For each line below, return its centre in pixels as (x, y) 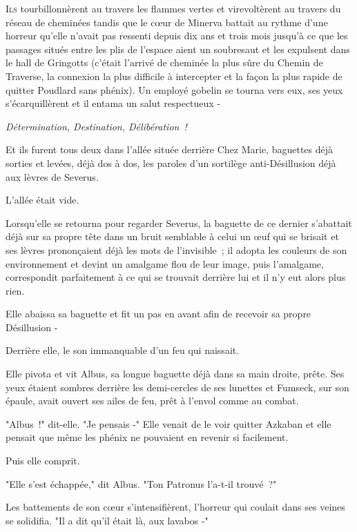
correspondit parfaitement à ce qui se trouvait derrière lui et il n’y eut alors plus (176, 277)
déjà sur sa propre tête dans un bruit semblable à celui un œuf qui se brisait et (172, 236)
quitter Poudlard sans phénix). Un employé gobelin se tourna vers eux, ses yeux (174, 89)
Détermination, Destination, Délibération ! (96, 126)
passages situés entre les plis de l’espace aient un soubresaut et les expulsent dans (178, 49)
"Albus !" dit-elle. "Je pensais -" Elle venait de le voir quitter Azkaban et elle (168, 423)
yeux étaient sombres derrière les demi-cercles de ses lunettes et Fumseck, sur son (177, 387)
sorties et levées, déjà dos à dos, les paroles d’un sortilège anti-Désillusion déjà (171, 162)
